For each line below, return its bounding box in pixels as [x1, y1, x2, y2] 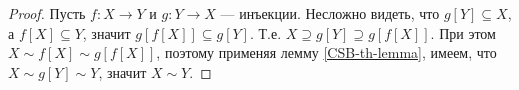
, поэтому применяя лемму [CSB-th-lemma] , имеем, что [156, 42, 497, 63]
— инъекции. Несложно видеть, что [220, 3, 440, 23]
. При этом [430, 22, 496, 43]
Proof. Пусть [8, 3, 86, 23]
